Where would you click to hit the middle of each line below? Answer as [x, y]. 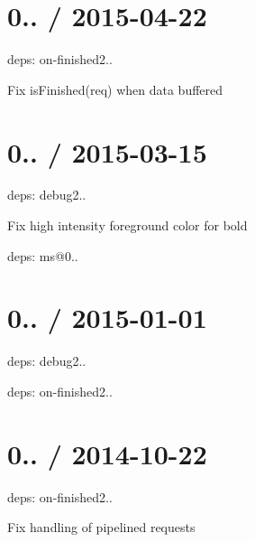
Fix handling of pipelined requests [101, 527]
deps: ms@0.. [43, 255]
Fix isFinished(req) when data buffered [115, 89]
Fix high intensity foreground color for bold [127, 225]
